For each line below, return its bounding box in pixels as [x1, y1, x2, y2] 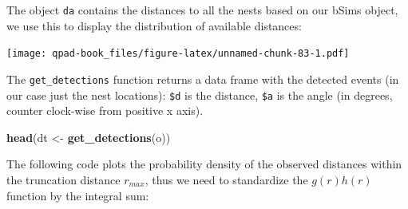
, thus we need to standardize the [145, 172, 308, 187]
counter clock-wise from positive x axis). [6, 102, 204, 119]
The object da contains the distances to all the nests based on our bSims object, [6, 2, 398, 18]
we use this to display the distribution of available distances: [6, 17, 302, 34]
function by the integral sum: [6, 187, 149, 203]
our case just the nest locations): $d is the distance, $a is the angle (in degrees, [6, 86, 393, 103]
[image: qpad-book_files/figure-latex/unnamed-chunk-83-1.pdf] [6, 48, 350, 60]
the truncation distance [6, 172, 121, 187]
